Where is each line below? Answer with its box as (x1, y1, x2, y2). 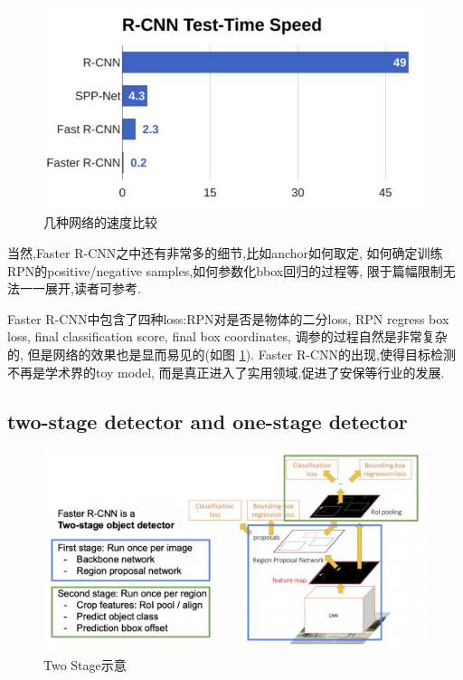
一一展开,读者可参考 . (19, 279, 141, 298)
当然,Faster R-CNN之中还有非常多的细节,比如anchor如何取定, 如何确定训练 (7, 244, 443, 263)
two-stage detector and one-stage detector (7, 407, 408, 435)
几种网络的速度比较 (43, 213, 157, 232)
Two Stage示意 (43, 655, 127, 674)
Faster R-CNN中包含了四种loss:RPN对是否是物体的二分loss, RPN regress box (7, 309, 449, 328)
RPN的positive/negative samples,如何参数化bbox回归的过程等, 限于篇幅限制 (7, 261, 443, 280)
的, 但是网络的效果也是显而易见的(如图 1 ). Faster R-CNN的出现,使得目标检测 (7, 345, 456, 364)
